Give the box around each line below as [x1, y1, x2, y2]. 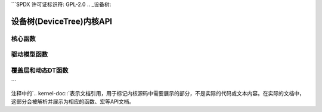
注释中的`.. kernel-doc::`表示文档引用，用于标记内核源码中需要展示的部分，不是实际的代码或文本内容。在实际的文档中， [11, 89, 305, 97]
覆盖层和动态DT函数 [11, 66, 69, 74]
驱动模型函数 [11, 51, 48, 59]
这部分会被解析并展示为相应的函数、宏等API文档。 [11, 98, 135, 105]
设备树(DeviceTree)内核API [11, 16, 113, 26]
